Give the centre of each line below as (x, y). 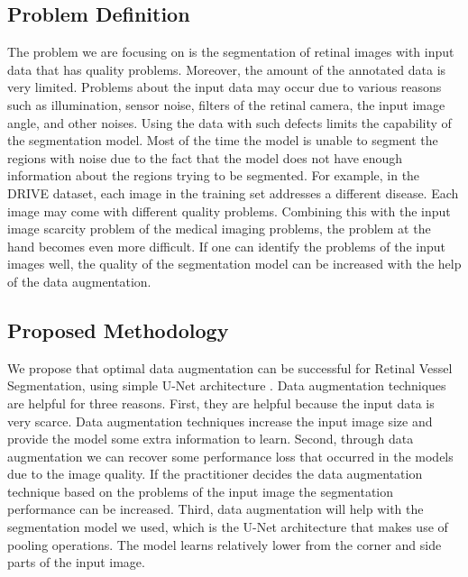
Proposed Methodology (118, 330)
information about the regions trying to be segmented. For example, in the (214, 175)
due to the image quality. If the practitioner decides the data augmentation (215, 474)
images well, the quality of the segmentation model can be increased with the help (234, 264)
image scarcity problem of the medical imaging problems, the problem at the (219, 229)
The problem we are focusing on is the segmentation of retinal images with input (231, 52)
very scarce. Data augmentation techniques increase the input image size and (220, 421)
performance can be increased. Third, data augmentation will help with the (216, 509)
